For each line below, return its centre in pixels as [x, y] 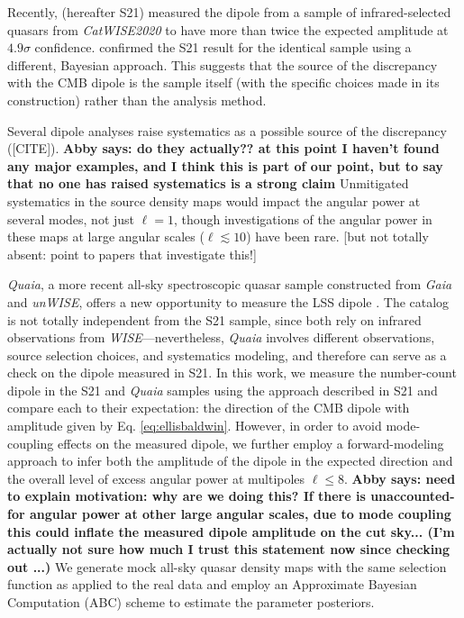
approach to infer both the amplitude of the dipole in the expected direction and [230, 461]
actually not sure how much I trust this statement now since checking [229, 549]
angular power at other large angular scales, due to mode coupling [240, 514]
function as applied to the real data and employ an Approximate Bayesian [212, 584]
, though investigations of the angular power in [303, 218]
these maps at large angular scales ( [106, 236]
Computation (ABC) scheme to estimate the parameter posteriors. [191, 602]
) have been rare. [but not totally [337, 236]
